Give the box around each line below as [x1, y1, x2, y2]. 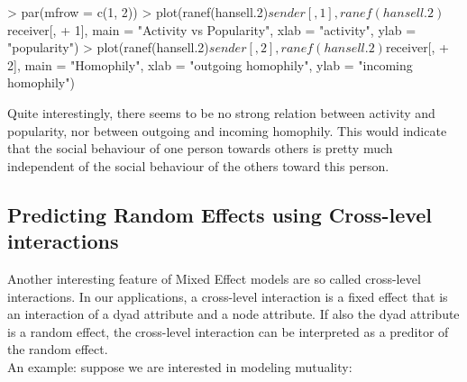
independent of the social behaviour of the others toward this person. [7, 156, 389, 175]
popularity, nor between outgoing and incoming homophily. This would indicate [7, 121, 447, 140]
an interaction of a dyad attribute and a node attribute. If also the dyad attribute [7, 305, 460, 323]
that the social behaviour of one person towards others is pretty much [7, 139, 393, 158]
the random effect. [7, 340, 108, 359]
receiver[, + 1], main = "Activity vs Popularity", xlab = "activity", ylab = [7, 20, 417, 39]
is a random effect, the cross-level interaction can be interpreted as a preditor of [7, 322, 449, 341]
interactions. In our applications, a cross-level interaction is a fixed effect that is [7, 286, 448, 305]
